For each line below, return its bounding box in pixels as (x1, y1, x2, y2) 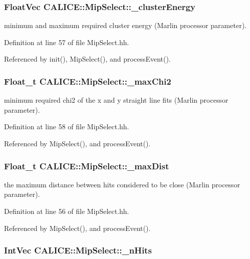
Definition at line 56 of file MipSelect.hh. (4, 206, 129, 216)
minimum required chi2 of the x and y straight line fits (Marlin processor (4, 95, 228, 105)
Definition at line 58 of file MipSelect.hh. (4, 121, 129, 132)
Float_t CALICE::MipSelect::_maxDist (4, 159, 169, 172)
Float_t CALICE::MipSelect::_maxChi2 (4, 75, 171, 87)
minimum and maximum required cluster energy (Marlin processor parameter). (4, 20, 246, 31)
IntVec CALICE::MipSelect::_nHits (4, 244, 152, 256)
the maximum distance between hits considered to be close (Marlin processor (4, 179, 240, 189)
